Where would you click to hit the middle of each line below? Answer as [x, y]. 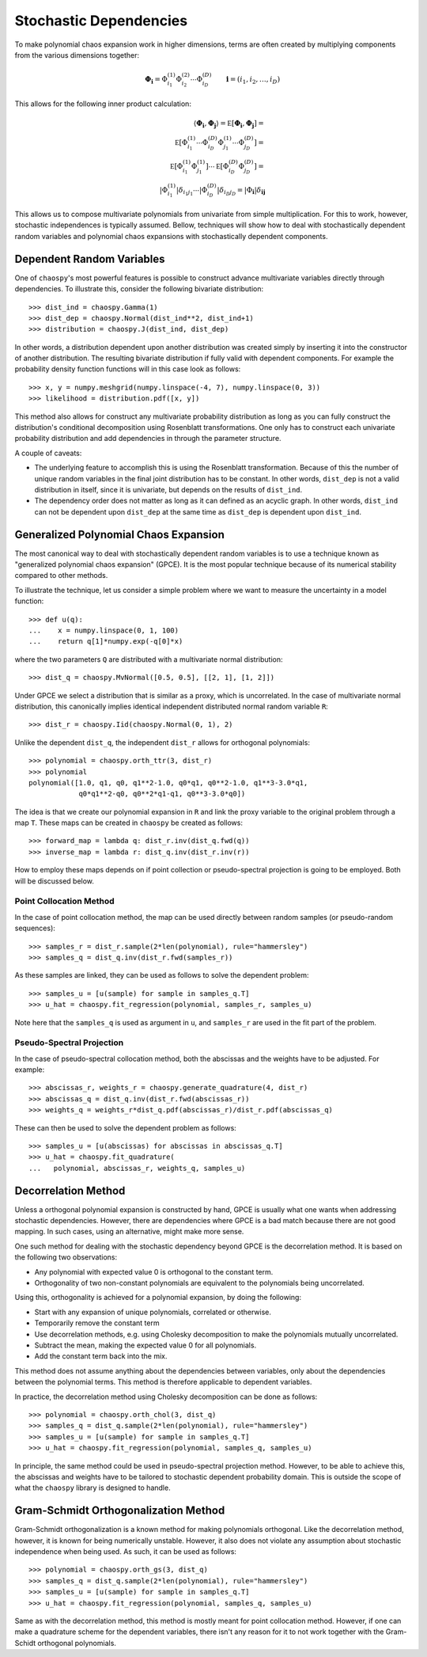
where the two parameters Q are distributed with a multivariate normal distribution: [149, 659]
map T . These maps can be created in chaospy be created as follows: [128, 823]
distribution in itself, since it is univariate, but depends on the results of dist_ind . [168, 489]
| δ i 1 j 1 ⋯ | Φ [192, 191]
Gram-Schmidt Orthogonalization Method [120, 1511]
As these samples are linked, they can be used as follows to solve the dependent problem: [162, 975]
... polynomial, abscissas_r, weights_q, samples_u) [137, 1168]
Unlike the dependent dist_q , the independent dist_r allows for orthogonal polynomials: [162, 742]
